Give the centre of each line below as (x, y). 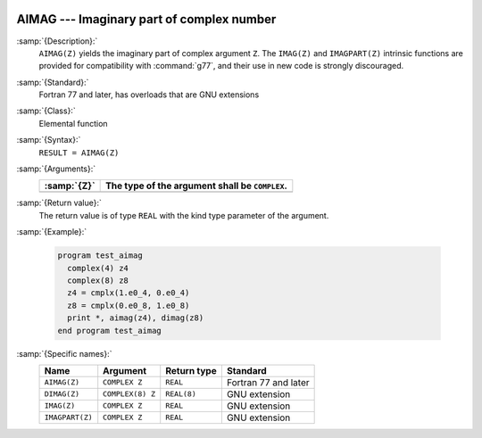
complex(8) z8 (98, 280)
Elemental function (73, 123)
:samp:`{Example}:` (52, 232)
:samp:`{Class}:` (46, 111)
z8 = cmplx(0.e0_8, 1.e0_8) (129, 305)
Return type (191, 370)
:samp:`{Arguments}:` (56, 169)
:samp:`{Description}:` (57, 41)
